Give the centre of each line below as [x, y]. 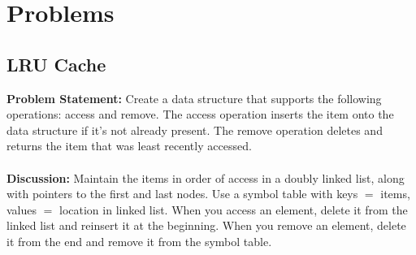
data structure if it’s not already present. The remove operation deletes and [195, 130]
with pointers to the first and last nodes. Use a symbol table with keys [182, 194]
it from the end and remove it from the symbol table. [139, 241]
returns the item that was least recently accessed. [129, 146]
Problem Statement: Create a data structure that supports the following [194, 98]
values [22, 209]
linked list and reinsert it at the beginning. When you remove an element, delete [206, 225]
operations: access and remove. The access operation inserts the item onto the [200, 114]
